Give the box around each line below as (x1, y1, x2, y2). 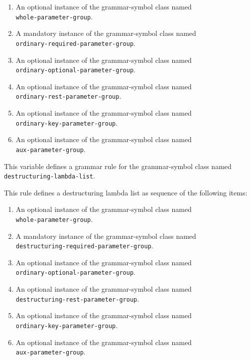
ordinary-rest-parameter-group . (15, 91, 122, 101)
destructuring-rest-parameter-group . (15, 293, 139, 304)
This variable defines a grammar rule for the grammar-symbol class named (4, 161, 232, 171)
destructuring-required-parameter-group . (15, 240, 153, 251)
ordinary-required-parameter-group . (15, 37, 135, 48)
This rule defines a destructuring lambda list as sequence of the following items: (4, 187, 248, 197)
